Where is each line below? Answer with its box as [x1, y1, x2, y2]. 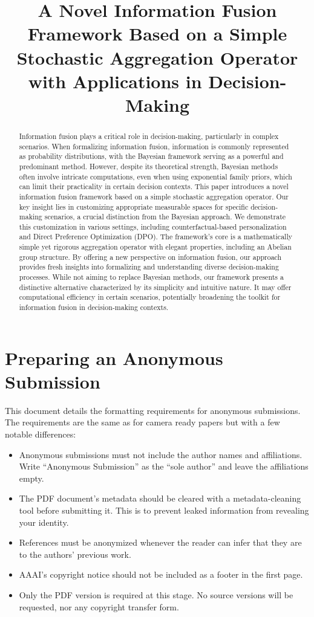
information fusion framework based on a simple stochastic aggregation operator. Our [19, 191, 289, 201]
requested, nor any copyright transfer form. [19, 600, 179, 613]
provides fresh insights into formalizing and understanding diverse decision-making [19, 262, 279, 272]
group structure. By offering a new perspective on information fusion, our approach [19, 251, 282, 262]
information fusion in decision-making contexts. [19, 302, 169, 312]
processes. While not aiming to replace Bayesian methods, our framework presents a [19, 272, 284, 282]
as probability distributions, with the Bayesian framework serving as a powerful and [19, 151, 284, 161]
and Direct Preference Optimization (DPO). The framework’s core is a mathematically [19, 231, 292, 242]
